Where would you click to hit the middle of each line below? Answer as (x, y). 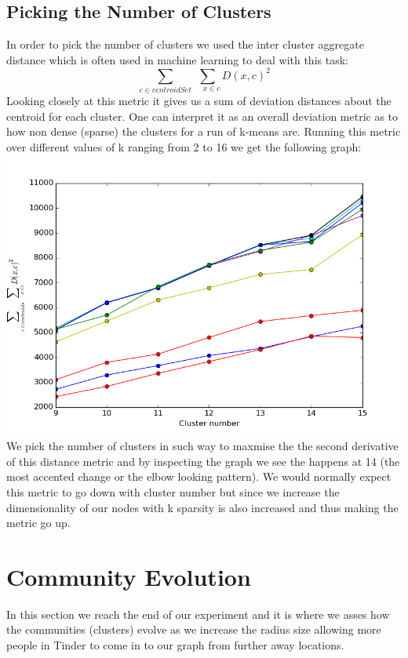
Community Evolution (129, 576)
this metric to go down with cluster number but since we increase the (173, 491)
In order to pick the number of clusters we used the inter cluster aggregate (185, 44)
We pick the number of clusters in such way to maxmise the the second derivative (202, 446)
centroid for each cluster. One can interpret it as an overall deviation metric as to (202, 116)
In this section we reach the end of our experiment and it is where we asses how (198, 614)
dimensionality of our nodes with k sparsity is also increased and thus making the (202, 507)
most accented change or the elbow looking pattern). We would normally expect (199, 476)
